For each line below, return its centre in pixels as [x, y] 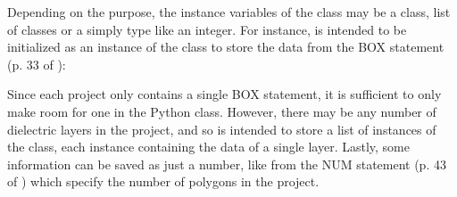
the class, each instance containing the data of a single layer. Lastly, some [208, 147]
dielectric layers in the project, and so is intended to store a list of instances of [222, 129]
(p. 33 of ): [37, 64]
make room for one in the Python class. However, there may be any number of [222, 111]
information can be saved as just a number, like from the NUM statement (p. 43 [227, 164]
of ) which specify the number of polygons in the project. [163, 181]
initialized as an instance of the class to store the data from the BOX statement [226, 47]
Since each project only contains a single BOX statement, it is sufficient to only [224, 94]
